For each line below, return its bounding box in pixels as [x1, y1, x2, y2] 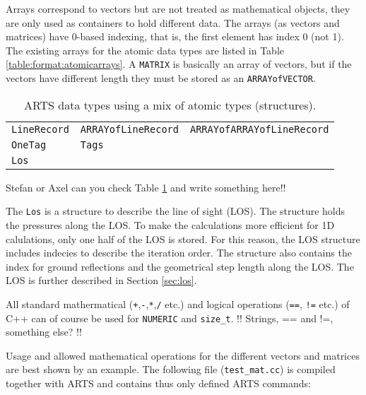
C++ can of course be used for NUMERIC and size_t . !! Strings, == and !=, [6, 310, 333, 325]
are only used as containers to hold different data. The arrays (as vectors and [6, 15, 340, 30]
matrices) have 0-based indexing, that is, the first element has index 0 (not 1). [6, 29, 344, 44]
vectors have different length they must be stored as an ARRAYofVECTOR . [6, 71, 316, 86]
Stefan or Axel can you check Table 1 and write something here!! [6, 179, 286, 194]
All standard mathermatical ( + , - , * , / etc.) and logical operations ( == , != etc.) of [6, 296, 350, 311]
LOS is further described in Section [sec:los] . [6, 273, 197, 288]
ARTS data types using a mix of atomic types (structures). [24, 96, 317, 113]
